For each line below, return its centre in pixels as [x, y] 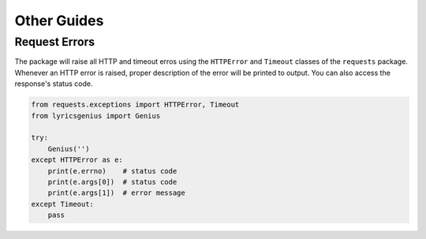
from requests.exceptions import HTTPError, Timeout [135, 105]
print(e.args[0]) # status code [112, 182]
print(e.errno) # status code [112, 171]
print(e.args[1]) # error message [116, 193]
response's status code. [54, 84]
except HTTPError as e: [77, 160]
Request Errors [55, 42]
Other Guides [59, 21]
